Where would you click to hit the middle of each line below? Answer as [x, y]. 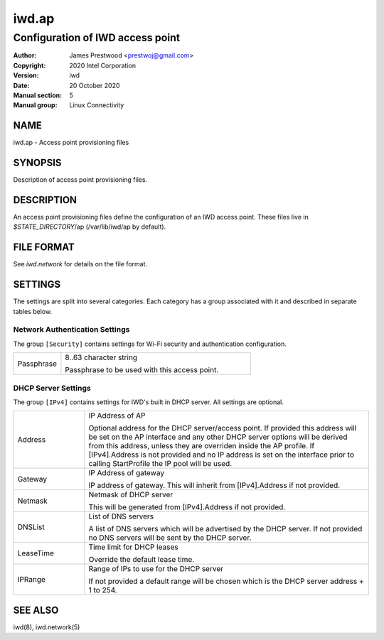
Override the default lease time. [142, 560]
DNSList [31, 527]
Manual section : [38, 95]
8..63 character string [101, 357]
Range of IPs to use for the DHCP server [156, 569]
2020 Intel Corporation [103, 65]
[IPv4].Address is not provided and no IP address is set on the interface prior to [222, 455]
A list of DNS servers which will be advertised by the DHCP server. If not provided [225, 529]
